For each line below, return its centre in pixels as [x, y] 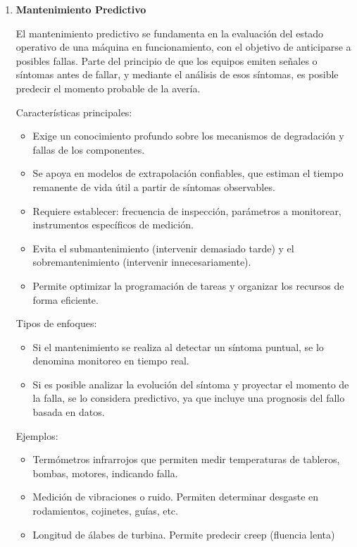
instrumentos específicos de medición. [113, 225]
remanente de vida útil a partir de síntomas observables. [154, 186]
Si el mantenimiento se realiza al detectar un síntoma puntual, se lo [178, 346]
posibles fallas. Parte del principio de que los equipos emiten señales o [167, 60]
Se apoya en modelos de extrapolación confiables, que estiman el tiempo [188, 173]
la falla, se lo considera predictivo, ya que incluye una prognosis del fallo [189, 398]
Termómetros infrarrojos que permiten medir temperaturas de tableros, [186, 459]
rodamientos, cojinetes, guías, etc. [105, 511]
